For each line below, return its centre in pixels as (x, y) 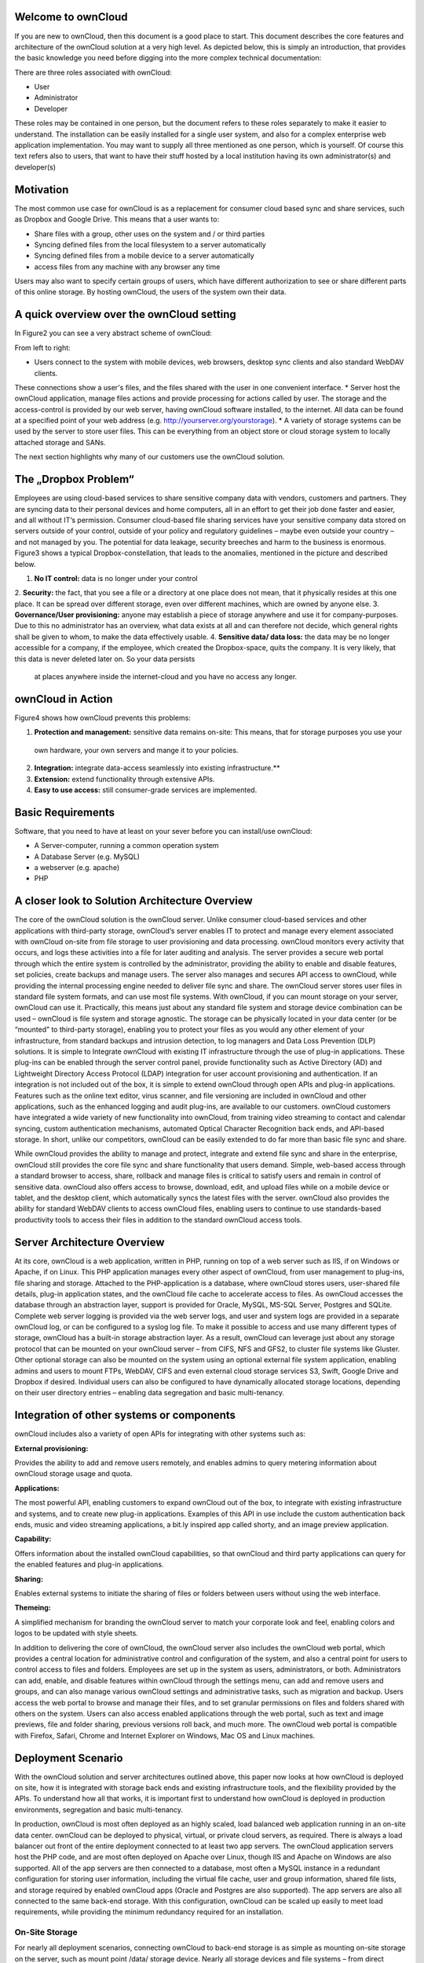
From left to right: (42, 347)
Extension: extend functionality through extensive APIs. (124, 779)
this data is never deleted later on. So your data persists (105, 659)
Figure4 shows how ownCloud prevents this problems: (103, 718)
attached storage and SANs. (60, 442)
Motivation (42, 190)
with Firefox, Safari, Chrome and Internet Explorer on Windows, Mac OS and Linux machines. (165, 1735)
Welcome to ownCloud (71, 17)
